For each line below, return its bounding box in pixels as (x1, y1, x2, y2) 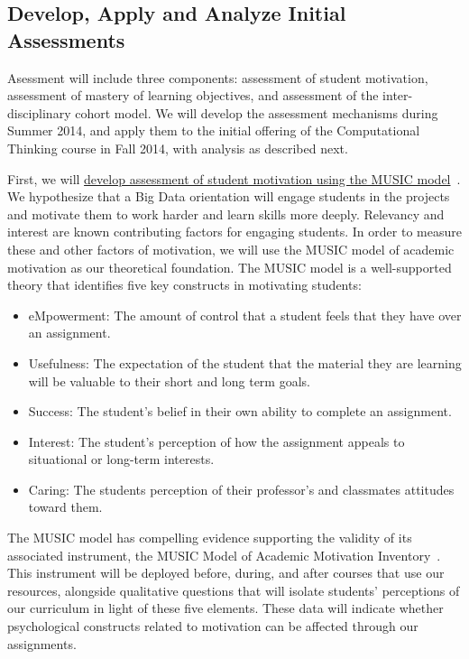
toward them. (28, 497, 103, 516)
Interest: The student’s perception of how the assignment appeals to (28, 432, 405, 450)
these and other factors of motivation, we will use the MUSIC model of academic (7, 239, 455, 258)
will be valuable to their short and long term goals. (28, 371, 310, 390)
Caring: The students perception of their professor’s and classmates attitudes (28, 479, 455, 498)
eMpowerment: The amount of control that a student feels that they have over (28, 305, 462, 324)
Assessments (7, 25, 125, 53)
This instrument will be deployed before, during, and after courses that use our (7, 563, 445, 582)
